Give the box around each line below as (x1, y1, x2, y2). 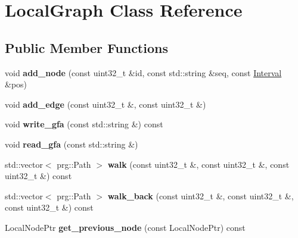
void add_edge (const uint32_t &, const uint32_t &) (5, 98, 206, 110)
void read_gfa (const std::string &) (5, 137, 138, 150)
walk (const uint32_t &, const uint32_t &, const (107, 158, 290, 170)
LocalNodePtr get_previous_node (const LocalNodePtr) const (5, 221, 246, 233)
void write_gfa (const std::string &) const (5, 118, 163, 130)
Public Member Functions (5, 38, 168, 57)
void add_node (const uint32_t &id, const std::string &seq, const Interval (5, 66, 282, 79)
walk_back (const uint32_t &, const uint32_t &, (107, 189, 294, 202)
